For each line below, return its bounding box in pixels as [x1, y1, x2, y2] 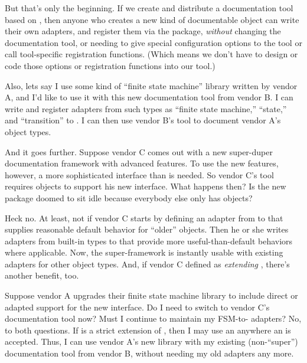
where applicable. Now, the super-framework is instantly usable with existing [5, 246, 283, 259]
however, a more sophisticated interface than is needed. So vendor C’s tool [5, 168, 274, 181]
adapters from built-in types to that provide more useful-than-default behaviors [5, 234, 293, 247]
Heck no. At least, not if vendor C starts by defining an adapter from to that [5, 211, 283, 224]
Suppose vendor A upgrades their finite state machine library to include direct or [5, 289, 298, 302]
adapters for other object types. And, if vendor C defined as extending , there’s [5, 257, 290, 270]
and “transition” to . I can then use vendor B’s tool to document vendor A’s [5, 114, 281, 126]
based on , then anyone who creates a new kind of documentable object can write [5, 13, 299, 25]
